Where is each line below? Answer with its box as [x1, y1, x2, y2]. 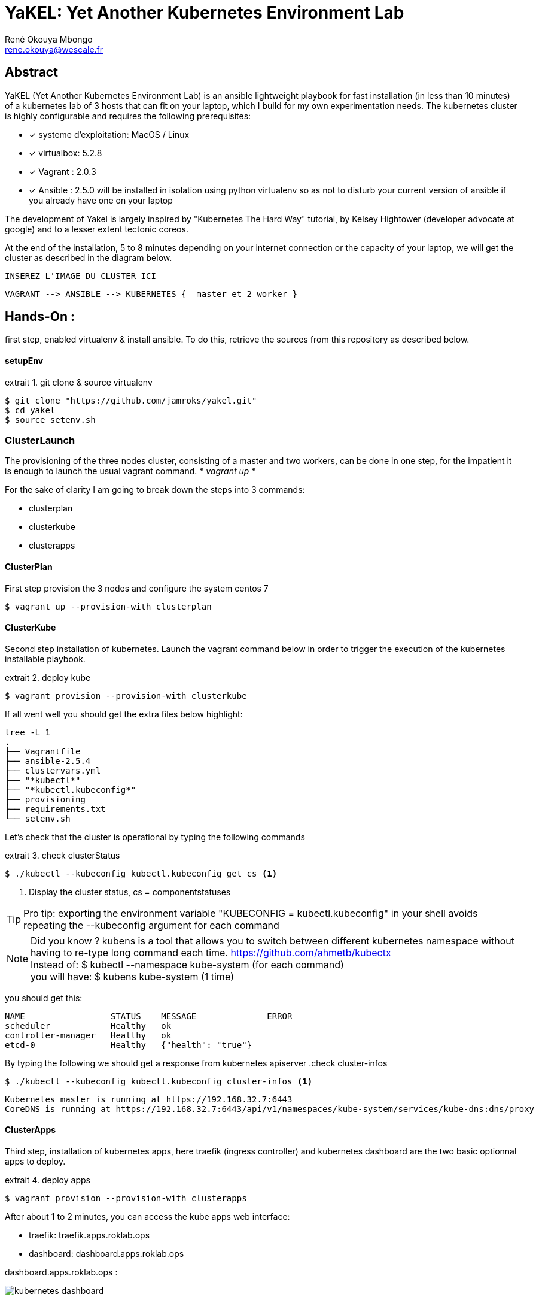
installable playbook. [5, 653, 86, 664]
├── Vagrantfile [5, 746, 81, 756]
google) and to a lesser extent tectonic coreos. [5, 223, 188, 234]
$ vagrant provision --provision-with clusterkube [5, 690, 247, 701]
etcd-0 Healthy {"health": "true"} [5, 1040, 252, 1050]
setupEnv [5, 356, 44, 366]
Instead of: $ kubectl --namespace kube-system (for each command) [31, 958, 344, 971]
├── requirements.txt [5, 804, 106, 814]
